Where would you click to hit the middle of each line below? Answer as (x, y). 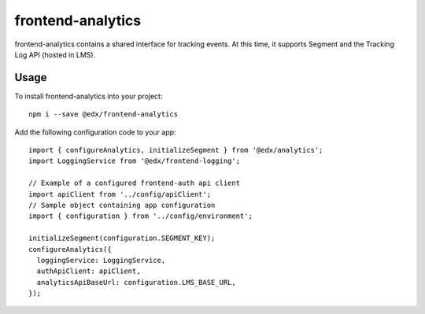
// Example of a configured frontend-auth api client (134, 183)
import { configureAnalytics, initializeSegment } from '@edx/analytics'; (176, 150)
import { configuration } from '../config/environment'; (141, 216)
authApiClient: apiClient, (89, 271)
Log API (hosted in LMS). (55, 54)
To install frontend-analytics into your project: (89, 96)
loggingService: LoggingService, (101, 260)
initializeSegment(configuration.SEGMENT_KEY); (122, 238)
